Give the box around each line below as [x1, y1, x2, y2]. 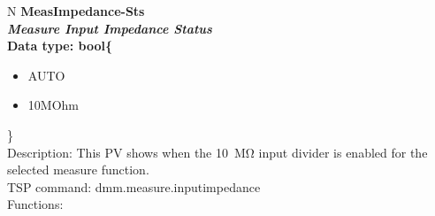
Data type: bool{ [7, 36, 112, 55]
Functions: [7, 195, 64, 213]
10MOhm [27, 96, 79, 114]
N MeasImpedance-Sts [7, 2, 145, 19]
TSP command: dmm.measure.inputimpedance [7, 177, 261, 196]
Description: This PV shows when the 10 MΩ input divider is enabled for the [7, 143, 428, 161]
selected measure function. [7, 160, 149, 179]
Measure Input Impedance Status [7, 19, 212, 37]
